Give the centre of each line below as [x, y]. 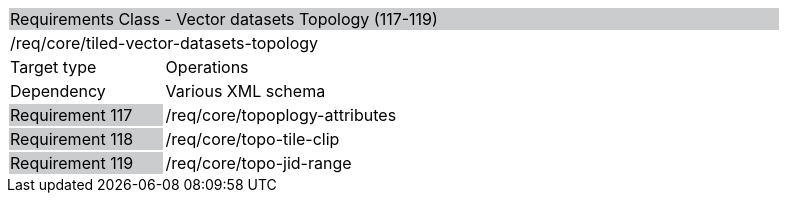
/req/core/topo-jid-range [258, 163]
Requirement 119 [72, 163]
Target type [53, 67]
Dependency [58, 91]
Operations [207, 67]
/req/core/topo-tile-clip [252, 139]
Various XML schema [245, 91]
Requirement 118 [72, 139]
